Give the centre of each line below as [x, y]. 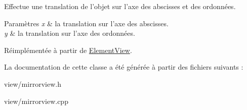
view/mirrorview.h [33, 84]
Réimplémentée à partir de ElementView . [68, 50]
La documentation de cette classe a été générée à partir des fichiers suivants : [124, 67]
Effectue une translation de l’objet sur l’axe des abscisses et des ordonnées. [120, 6]
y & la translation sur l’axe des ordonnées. [70, 33]
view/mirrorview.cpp [36, 101]
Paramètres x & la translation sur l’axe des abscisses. [86, 23]
